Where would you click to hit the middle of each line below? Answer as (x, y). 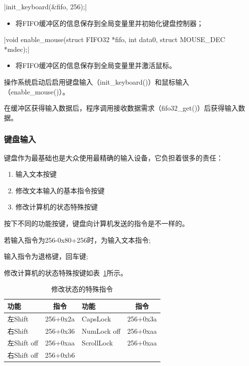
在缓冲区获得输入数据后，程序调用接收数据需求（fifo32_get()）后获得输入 (121, 108)
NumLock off (101, 331)
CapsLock (96, 318)
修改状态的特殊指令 (82, 289)
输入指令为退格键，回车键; (46, 256)
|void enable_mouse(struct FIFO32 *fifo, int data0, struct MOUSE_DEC (115, 39)
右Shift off (23, 355)
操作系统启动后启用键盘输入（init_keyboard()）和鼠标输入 (97, 81)
